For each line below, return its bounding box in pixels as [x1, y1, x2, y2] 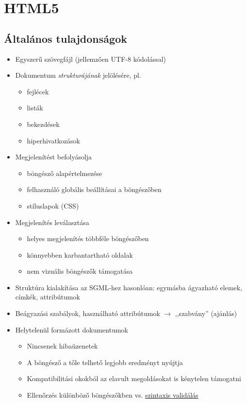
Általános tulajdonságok [4, 31, 127, 46]
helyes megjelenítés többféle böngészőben [27, 233, 149, 244]
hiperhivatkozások [27, 135, 81, 145]
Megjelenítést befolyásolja [15, 152, 92, 162]
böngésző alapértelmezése [27, 168, 102, 178]
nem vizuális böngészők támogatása [27, 266, 133, 276]
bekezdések [27, 119, 60, 129]
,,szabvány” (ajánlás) [175, 308, 237, 318]
